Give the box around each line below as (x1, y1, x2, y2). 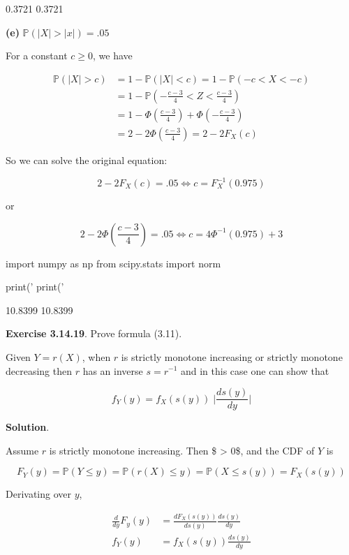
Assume (6, 443, 39, 457)
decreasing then (6, 363, 73, 378)
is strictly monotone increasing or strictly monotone (121, 349, 343, 364)
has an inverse (82, 363, 143, 378)
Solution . (6, 420, 50, 434)
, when (82, 349, 111, 364)
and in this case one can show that (180, 363, 329, 378)
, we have (92, 48, 133, 63)
